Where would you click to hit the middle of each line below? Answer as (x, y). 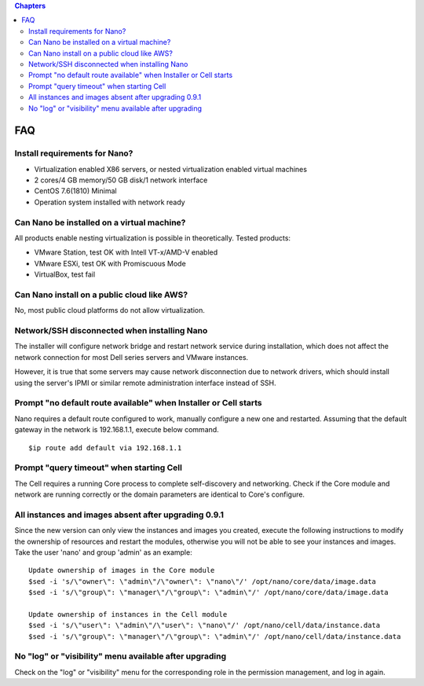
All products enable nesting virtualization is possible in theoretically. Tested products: (152, 238)
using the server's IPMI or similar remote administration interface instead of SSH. (145, 383)
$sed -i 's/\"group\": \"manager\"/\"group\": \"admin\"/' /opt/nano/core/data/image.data (208, 592)
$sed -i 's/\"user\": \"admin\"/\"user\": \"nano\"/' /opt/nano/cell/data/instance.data (205, 625)
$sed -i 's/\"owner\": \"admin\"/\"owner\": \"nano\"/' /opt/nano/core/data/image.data (203, 581)
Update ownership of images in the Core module (122, 570)
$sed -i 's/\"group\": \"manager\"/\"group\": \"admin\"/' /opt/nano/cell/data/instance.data (215, 636)
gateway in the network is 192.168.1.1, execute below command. (117, 430)
